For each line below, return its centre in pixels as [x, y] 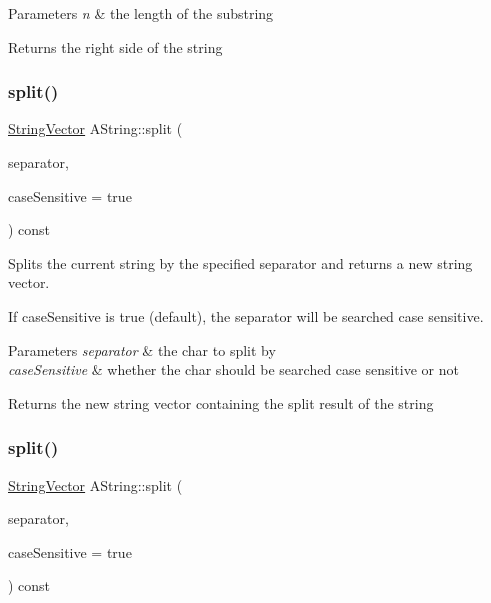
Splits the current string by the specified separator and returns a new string [240, 262]
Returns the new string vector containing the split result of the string [221, 402]
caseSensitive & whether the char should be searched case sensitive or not [233, 369]
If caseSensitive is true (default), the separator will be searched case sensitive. [246, 315]
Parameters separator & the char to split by [142, 349]
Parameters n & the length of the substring [141, 13]
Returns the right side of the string [115, 46]
